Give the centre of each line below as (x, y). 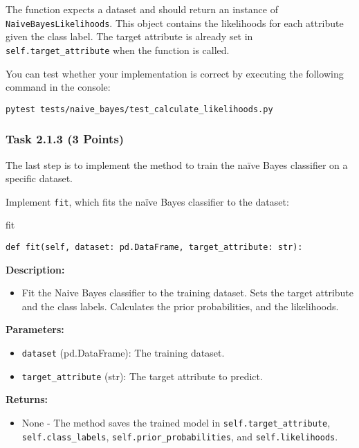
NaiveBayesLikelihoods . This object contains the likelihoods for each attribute (175, 23)
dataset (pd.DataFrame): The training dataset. (123, 353)
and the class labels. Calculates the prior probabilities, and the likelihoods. (180, 306)
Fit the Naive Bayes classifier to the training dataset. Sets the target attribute (188, 293)
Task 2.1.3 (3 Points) (65, 139)
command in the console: (58, 87)
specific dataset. (39, 178)
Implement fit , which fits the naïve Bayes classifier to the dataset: (147, 201)
